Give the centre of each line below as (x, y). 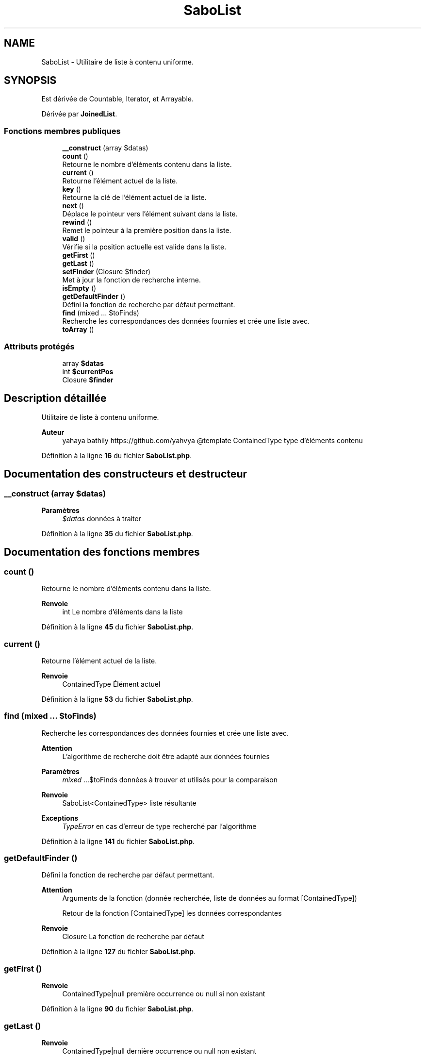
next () (73, 206)
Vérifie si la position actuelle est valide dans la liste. (144, 247)
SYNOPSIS (30, 81)
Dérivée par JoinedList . (79, 114)
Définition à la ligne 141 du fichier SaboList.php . (118, 841)
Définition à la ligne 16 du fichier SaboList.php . (117, 455)
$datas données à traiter (102, 519)
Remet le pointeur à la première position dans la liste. (147, 231)
